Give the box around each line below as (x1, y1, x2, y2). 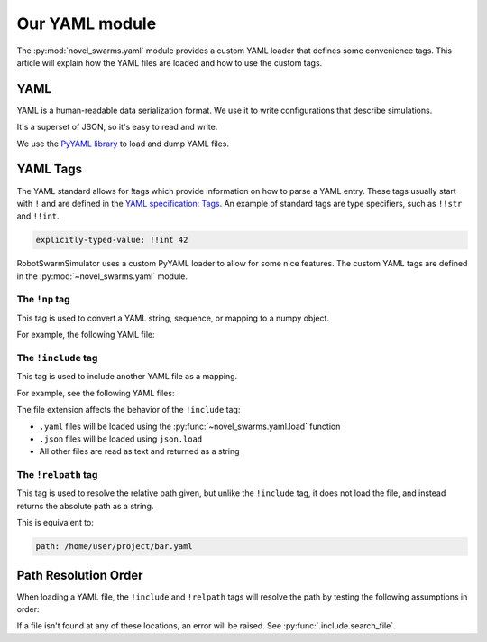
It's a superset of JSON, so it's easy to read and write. (16, 122, 218, 133)
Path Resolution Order (16, 567, 143, 582)
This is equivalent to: (16, 517, 95, 528)
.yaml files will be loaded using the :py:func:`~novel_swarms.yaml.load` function (39, 421, 341, 432)
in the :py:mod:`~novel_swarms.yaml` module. (16, 271, 188, 282)
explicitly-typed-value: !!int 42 (35, 235, 188, 246)
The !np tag (16, 293, 71, 306)
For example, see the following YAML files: (16, 387, 175, 398)
